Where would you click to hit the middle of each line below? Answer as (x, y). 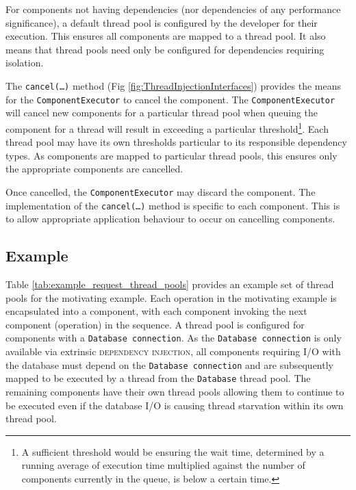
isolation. (25, 63)
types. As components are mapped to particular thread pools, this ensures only (171, 155)
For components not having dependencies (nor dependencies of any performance (173, 9)
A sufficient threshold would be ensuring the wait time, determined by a (173, 451)
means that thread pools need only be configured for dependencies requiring (165, 49)
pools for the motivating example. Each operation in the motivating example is (171, 297)
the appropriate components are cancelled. (94, 169)
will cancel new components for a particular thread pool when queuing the (162, 113)
